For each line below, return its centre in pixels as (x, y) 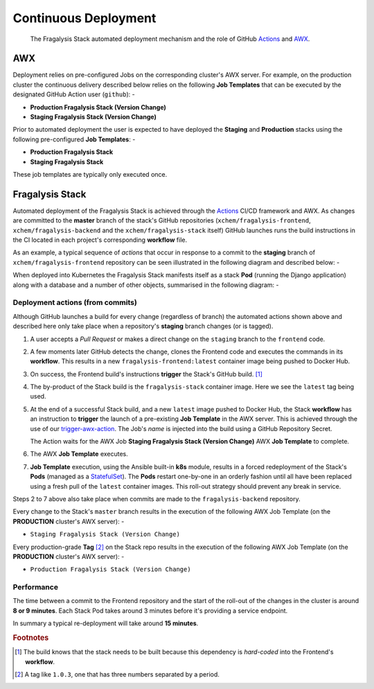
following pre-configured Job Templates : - (74, 139)
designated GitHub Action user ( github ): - (74, 94)
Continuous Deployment (84, 18)
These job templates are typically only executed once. (90, 174)
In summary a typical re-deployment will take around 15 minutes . (106, 623)
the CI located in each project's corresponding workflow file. (100, 240)
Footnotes (31, 638)
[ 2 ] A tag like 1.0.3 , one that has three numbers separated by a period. (117, 674)
